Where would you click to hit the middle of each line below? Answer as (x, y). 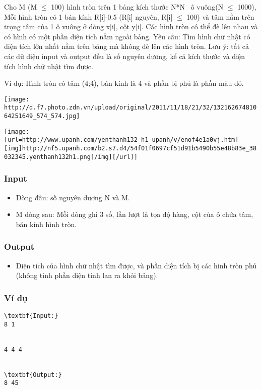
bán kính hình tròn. (46, 224)
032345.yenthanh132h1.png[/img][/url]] (71, 157)
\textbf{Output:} (33, 375)
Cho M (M (21, 7)
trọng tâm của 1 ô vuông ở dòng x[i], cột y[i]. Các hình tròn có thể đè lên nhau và (131, 26)
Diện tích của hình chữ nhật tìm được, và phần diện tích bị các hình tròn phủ (136, 265)
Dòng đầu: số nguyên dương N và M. (73, 197)
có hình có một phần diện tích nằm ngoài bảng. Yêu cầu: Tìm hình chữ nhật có (127, 36)
